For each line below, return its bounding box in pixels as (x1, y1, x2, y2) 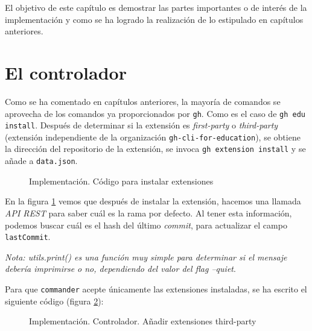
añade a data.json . (5, 154, 78, 167)
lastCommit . (5, 230, 51, 243)
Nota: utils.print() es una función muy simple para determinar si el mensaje (5, 250, 287, 263)
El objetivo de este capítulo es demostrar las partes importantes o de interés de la (5, 1, 307, 13)
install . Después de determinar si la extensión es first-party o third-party (5, 119, 278, 131)
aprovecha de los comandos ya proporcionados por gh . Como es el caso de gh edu (5, 107, 305, 119)
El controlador (5, 60, 127, 84)
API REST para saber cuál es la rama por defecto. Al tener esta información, (5, 206, 292, 219)
